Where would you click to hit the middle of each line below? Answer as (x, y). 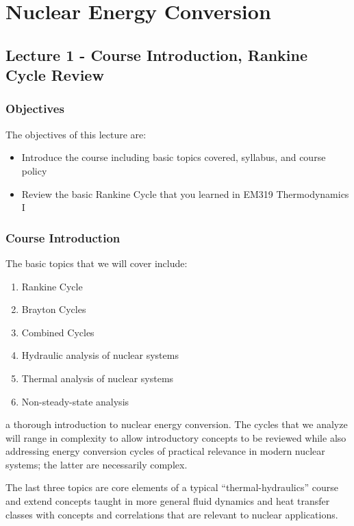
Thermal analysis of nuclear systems (98, 378)
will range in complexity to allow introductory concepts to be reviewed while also (176, 437)
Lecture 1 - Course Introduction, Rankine (157, 54)
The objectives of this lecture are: (76, 134)
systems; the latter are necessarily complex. (97, 464)
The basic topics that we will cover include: (97, 263)
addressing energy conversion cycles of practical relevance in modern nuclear (165, 451)
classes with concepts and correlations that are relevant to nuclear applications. (172, 514)
